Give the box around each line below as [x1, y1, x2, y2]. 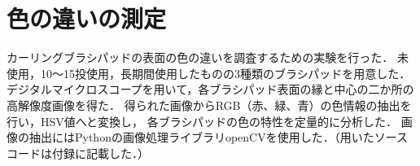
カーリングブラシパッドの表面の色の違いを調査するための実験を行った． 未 [7, 49, 409, 66]
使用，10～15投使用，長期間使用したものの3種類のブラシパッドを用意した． [7, 64, 411, 81]
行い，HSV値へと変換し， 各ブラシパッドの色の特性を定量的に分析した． [7, 112, 398, 129]
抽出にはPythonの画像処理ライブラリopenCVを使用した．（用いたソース [28, 129, 409, 146]
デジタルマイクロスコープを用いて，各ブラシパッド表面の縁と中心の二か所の [7, 81, 414, 98]
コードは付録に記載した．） [7, 144, 149, 161]
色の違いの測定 [7, 2, 167, 35]
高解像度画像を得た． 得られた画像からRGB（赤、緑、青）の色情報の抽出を [7, 96, 412, 113]
